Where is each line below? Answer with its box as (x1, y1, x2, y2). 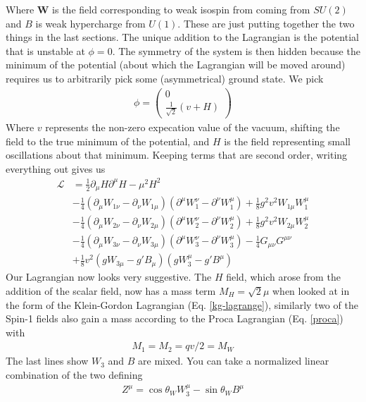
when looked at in (272, 284, 350, 298)
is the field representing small (224, 133, 351, 148)
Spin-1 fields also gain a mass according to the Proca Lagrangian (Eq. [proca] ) (6, 311, 343, 326)
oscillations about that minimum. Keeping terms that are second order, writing (6, 147, 348, 162)
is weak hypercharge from (35, 16, 146, 30)
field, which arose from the (226, 269, 341, 284)
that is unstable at (6, 43, 85, 58)
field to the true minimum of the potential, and (6, 133, 210, 148)
